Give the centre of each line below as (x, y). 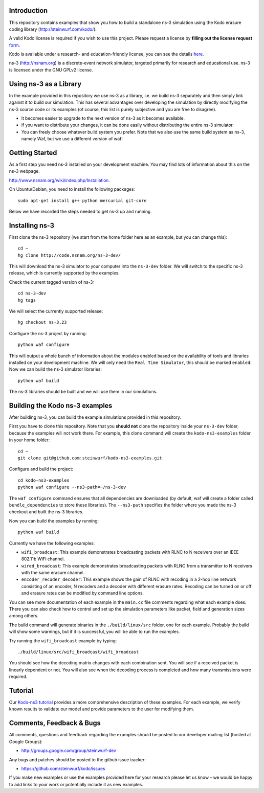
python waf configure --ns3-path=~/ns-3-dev (72, 487)
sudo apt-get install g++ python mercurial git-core (82, 200)
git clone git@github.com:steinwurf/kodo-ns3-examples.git (90, 458)
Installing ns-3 (32, 225)
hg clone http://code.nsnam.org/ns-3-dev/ (69, 255)
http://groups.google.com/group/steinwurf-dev (69, 750)
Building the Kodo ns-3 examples (61, 405)
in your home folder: (29, 440)
